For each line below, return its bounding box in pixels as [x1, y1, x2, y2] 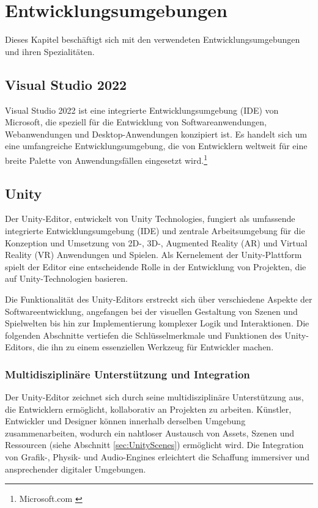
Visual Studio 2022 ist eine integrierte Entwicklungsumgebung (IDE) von [5, 103, 279, 116]
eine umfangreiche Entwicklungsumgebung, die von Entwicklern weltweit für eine [5, 139, 308, 152]
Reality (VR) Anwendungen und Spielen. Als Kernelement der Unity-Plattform [5, 248, 302, 261]
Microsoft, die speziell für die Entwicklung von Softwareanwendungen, [5, 116, 267, 128]
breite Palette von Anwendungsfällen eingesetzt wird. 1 [5, 152, 207, 166]
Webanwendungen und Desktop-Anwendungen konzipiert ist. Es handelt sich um [5, 127, 307, 140]
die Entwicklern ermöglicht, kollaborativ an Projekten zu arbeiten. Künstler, [5, 402, 292, 415]
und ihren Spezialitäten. [5, 45, 95, 57]
